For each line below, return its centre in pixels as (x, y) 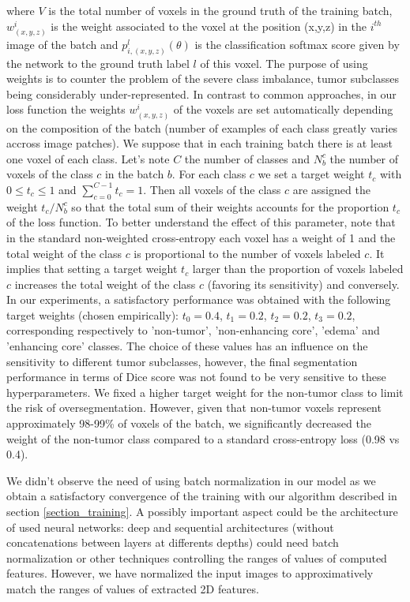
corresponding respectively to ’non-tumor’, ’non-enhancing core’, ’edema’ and (193, 330)
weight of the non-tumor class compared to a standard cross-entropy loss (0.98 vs (203, 438)
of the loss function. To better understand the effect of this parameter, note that (201, 222)
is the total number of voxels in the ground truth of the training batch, (220, 10)
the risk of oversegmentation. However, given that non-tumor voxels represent (194, 408)
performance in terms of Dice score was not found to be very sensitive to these (196, 377)
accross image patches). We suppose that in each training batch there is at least (200, 143)
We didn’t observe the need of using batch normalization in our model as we (191, 480)
